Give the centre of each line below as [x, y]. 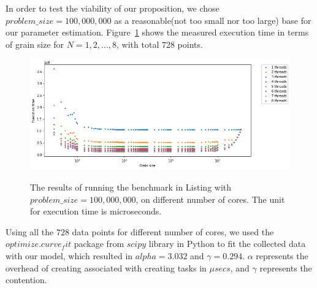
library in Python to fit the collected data [227, 244]
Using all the [30, 231]
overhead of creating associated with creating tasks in [106, 267]
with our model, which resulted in [69, 255]
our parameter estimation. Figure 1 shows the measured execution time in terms [157, 32]
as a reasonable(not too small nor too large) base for [213, 20]
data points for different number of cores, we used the [173, 231]
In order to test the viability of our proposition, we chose [113, 8]
